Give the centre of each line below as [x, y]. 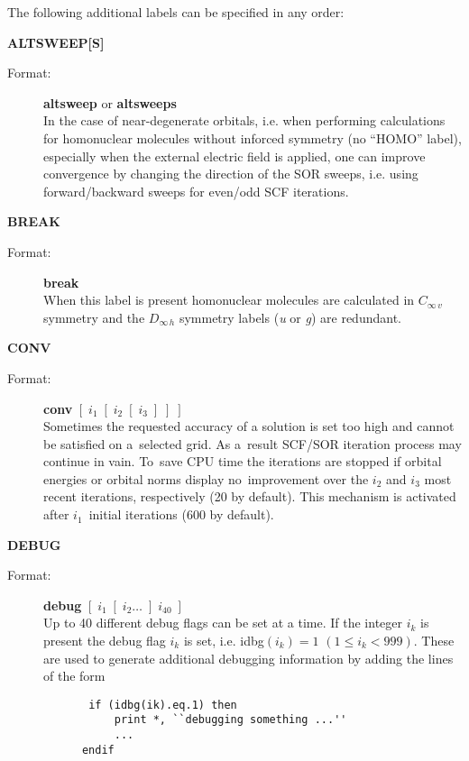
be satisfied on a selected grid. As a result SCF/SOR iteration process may [253, 443]
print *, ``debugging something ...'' [230, 720]
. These [434, 641]
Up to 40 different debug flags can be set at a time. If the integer [223, 623]
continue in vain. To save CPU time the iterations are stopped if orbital [243, 461]
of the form [74, 676]
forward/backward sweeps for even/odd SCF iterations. [196, 191]
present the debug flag [105, 641]
